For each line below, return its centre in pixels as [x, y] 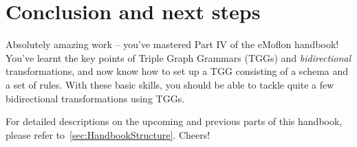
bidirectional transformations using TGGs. [95, 98]
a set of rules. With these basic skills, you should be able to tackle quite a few [170, 84]
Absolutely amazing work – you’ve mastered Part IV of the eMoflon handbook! [172, 44]
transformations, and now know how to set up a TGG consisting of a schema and [177, 71]
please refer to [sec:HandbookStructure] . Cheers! [108, 134]
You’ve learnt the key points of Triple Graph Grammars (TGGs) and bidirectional [178, 57]
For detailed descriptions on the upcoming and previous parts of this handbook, [174, 121]
